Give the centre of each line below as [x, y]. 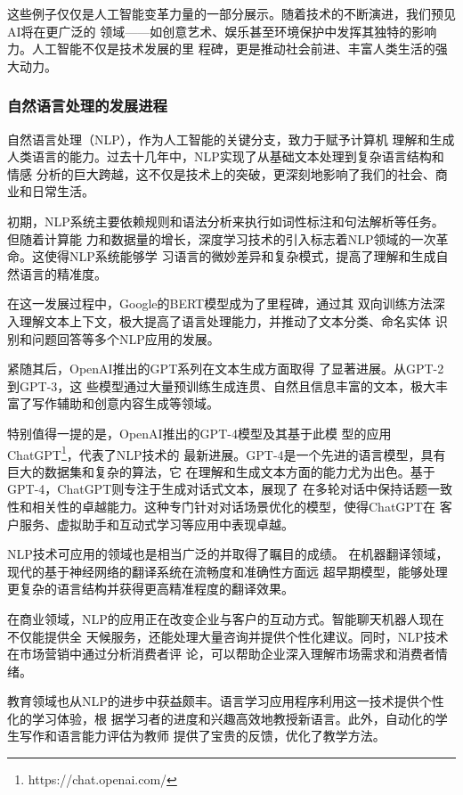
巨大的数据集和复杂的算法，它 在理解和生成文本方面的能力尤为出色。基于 [221, 471]
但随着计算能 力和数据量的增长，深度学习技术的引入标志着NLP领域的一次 [222, 238]
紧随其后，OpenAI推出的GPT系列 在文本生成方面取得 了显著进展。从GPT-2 [226, 369]
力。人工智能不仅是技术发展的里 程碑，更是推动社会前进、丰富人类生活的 [221, 49]
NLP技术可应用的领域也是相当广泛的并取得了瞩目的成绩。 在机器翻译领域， [228, 554]
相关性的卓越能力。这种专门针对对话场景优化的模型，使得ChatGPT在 [233, 506]
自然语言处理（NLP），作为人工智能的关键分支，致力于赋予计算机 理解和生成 [231, 139]
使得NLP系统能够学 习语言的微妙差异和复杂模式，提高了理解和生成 [240, 256]
